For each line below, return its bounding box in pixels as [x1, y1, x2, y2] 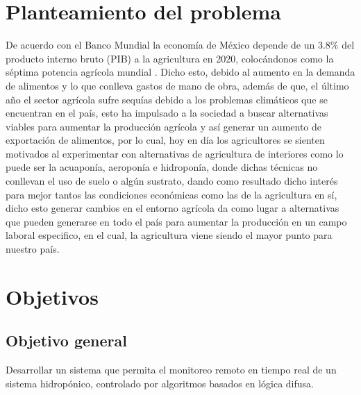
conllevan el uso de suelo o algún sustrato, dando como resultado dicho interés [6, 174, 338, 188]
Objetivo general [6, 330, 127, 351]
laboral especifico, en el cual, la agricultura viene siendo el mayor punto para [6, 228, 333, 242]
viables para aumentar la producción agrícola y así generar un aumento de [6, 119, 322, 133]
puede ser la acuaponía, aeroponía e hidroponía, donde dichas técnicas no [6, 160, 318, 174]
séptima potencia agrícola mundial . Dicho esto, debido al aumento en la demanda [6, 65, 355, 79]
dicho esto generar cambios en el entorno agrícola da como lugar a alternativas [6, 201, 339, 215]
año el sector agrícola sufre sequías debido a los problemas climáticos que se [6, 92, 328, 106]
